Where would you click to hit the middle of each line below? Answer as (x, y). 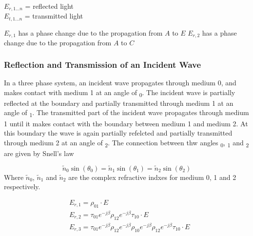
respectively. (22, 187)
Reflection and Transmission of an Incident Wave (103, 64)
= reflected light (49, 6)
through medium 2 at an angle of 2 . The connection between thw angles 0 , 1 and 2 (126, 143)
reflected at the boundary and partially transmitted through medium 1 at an (119, 103)
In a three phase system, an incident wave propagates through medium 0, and (120, 83)
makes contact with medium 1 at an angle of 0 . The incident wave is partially (120, 93)
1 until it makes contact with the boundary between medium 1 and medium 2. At (126, 123)
